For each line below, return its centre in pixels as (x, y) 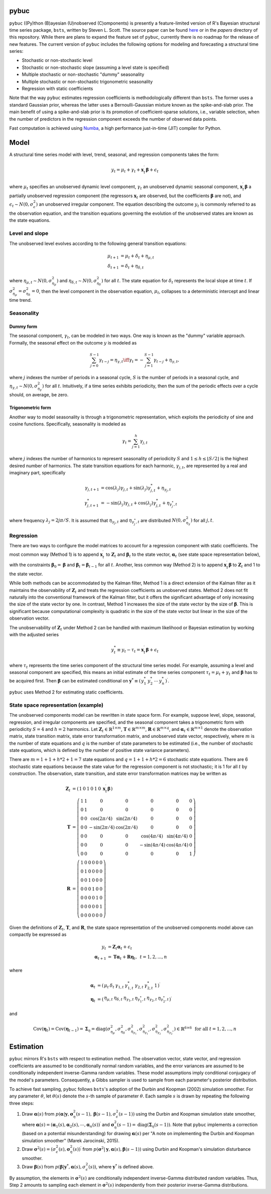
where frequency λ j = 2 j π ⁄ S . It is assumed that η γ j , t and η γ (72, 521)
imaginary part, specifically (37, 472)
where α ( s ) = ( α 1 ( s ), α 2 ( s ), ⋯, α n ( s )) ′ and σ (68, 1125)
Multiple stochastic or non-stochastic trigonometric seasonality (87, 81)
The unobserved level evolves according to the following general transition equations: (98, 243)
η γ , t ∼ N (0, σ (23, 386)
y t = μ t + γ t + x (127, 170)
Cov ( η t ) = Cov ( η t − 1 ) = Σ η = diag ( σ (72, 1030)
